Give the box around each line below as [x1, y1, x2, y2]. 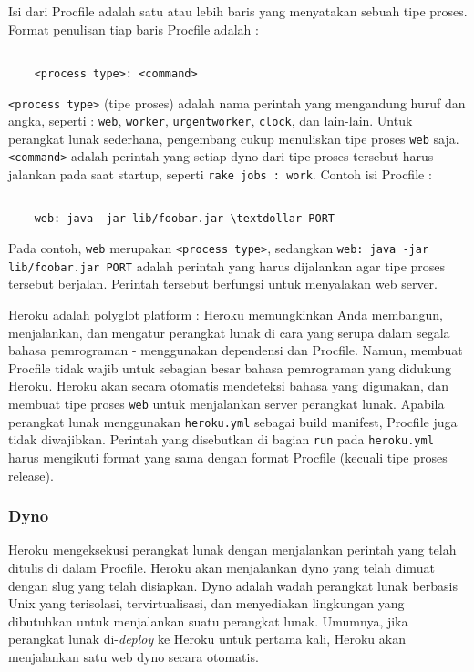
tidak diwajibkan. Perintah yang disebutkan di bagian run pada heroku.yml [8, 430, 434, 449]
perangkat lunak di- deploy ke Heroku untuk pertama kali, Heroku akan [8, 629, 406, 648]
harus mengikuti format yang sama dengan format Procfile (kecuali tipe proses [8, 447, 448, 466]
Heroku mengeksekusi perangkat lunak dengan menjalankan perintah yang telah [8, 540, 457, 559]
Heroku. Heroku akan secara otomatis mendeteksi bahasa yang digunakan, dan [8, 376, 449, 395]
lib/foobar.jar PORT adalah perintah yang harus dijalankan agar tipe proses [8, 256, 446, 275]
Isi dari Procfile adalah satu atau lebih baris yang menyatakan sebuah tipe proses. [8, 2, 468, 20]
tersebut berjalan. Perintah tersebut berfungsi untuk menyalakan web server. [8, 274, 438, 293]
